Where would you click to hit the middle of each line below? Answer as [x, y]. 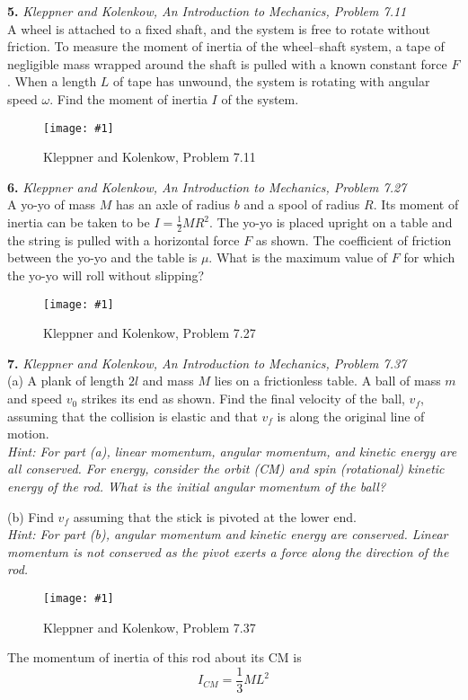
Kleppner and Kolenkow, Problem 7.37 [150, 627]
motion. [28, 434]
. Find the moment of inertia [128, 98]
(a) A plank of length [66, 381]
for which [429, 257]
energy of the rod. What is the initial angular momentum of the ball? [197, 487]
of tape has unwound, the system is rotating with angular [272, 81]
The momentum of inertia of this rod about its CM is [155, 657]
